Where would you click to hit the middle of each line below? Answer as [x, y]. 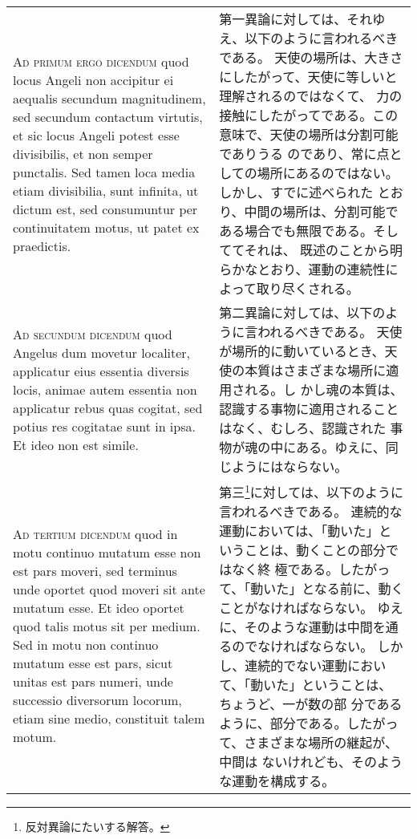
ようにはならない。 [290, 466]
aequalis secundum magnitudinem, [109, 98]
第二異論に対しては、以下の [302, 312]
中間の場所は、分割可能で [321, 211]
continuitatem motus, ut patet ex [106, 227]
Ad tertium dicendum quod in [95, 534]
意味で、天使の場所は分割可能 [309, 134]
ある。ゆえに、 [341, 447]
